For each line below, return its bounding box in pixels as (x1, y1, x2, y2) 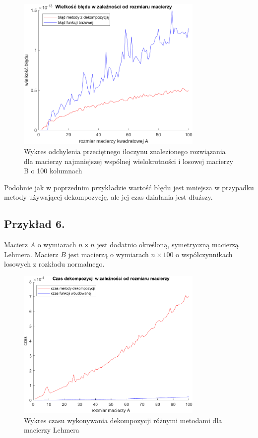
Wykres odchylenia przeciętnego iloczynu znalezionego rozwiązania (24, 146, 226, 156)
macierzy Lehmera (24, 425, 79, 435)
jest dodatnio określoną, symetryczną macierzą (97, 239, 239, 250)
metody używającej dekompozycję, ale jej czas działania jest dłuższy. (4, 192, 213, 202)
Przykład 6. (4, 216, 65, 231)
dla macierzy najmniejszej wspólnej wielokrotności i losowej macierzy (24, 156, 233, 166)
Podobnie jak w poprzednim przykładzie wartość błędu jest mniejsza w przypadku (4, 182, 254, 192)
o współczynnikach (176, 249, 233, 259)
